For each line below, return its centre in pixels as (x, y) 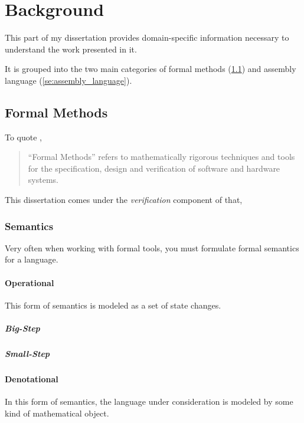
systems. (43, 180)
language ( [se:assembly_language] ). (68, 80)
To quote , (24, 137)
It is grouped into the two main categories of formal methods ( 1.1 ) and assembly (151, 69)
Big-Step (22, 328)
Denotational (32, 379)
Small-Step (27, 354)
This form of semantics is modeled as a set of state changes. (113, 305)
